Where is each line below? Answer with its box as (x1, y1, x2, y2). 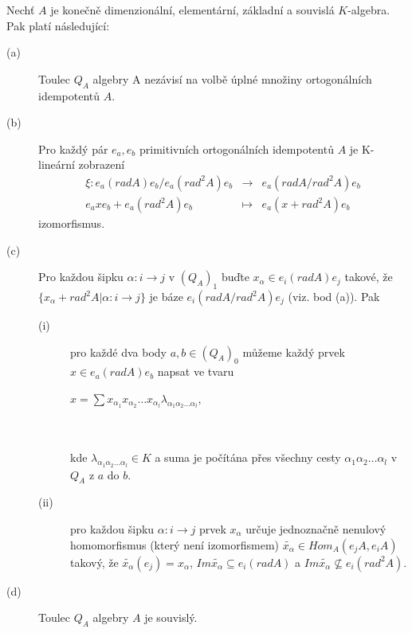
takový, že (70, 553, 119, 570)
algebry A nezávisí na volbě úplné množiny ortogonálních (92, 70, 372, 87)
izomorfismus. (38, 215, 105, 232)
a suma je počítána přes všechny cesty (155, 449, 341, 466)
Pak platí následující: (6, 17, 110, 33)
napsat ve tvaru (157, 363, 234, 380)
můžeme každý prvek (242, 343, 345, 360)
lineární (38, 156, 75, 173)
